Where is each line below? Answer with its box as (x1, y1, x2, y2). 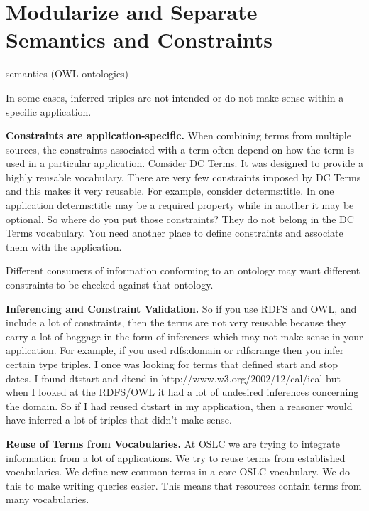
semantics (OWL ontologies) (6, 66, 129, 81)
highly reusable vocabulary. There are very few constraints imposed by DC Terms (6, 169, 361, 184)
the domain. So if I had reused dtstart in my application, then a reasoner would (6, 398, 353, 413)
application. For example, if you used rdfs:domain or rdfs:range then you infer (6, 343, 344, 357)
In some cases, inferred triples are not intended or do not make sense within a (6, 90, 344, 104)
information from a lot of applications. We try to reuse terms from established (6, 450, 346, 465)
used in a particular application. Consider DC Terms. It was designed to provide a (6, 156, 363, 171)
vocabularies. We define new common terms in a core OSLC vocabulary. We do (6, 464, 351, 479)
